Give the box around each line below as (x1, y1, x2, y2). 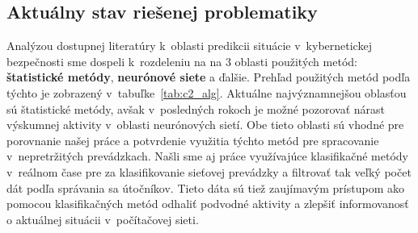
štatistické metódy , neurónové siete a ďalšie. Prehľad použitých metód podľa (6, 69, 411, 85)
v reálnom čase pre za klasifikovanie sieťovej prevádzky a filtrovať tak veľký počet (6, 163, 412, 180)
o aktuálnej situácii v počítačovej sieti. (6, 210, 199, 227)
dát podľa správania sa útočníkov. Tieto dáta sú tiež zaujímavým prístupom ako (6, 179, 404, 196)
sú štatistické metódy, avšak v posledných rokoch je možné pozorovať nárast (6, 100, 385, 117)
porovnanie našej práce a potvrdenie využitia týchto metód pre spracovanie (6, 131, 379, 148)
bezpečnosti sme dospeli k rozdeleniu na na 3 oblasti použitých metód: (6, 52, 357, 69)
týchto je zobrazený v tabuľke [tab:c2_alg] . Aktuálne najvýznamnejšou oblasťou (6, 84, 407, 101)
